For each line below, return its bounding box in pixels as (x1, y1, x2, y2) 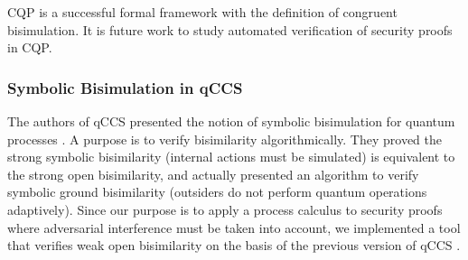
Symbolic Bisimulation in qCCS (7, 76, 243, 98)
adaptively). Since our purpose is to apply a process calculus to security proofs (7, 200, 443, 218)
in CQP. (7, 38, 52, 57)
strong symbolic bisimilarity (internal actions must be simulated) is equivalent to (7, 147, 455, 166)
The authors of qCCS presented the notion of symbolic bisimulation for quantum (7, 112, 455, 130)
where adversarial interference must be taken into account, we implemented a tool (7, 218, 461, 237)
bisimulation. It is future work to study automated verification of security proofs (7, 20, 453, 39)
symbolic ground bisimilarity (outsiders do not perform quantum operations (7, 182, 427, 201)
